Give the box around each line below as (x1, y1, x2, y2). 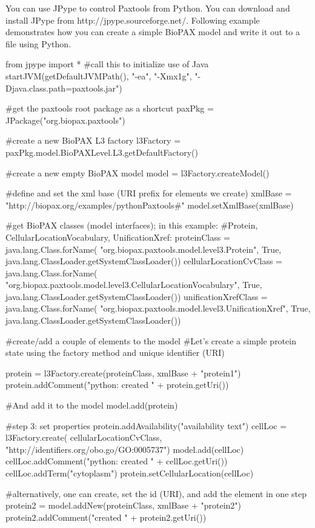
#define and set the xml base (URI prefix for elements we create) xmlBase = (5, 187, 292, 199)
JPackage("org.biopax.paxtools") (5, 113, 125, 126)
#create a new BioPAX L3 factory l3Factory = (5, 134, 181, 147)
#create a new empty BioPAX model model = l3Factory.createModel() (5, 166, 270, 179)
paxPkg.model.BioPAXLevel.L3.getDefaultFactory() (5, 145, 199, 158)
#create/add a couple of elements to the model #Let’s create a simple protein (5, 334, 296, 347)
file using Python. (5, 37, 71, 50)
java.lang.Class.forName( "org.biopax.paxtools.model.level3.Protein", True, (5, 242, 282, 255)
